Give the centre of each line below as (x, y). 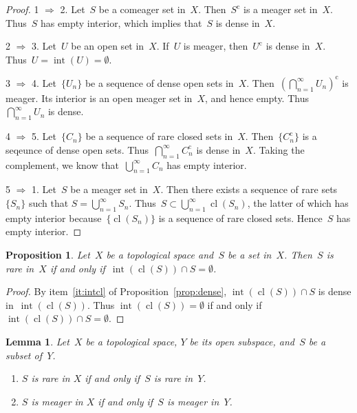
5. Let (44, 136)
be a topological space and (160, 255)
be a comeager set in (142, 9)
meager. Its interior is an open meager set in (99, 98)
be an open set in (108, 46)
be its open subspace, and (242, 341)
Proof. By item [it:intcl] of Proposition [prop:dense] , (116, 291)
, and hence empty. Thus (257, 98)
